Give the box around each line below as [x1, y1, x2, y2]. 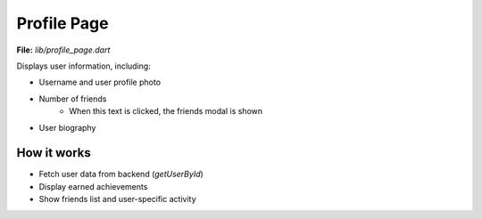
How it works [16, 145, 91, 160]
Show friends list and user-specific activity [38, 194, 196, 205]
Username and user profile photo [38, 77, 161, 88]
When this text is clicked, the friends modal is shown [69, 106, 263, 117]
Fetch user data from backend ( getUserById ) [38, 169, 204, 180]
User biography [38, 122, 96, 133]
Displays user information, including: [16, 61, 151, 71]
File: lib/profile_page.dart [16, 45, 111, 55]
